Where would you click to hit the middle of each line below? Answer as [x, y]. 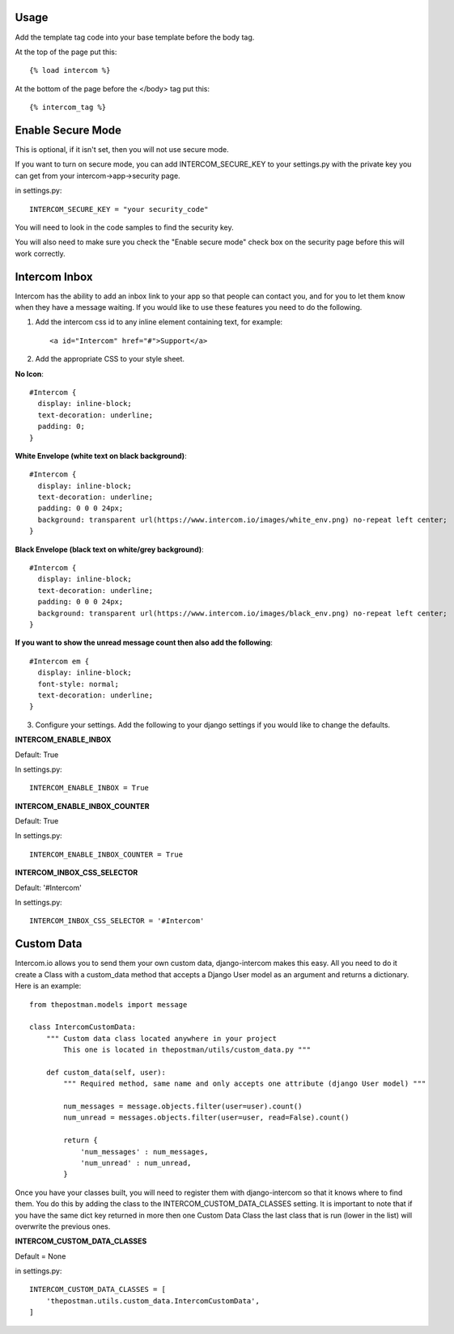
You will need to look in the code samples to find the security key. [124, 227]
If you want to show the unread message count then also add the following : [144, 642]
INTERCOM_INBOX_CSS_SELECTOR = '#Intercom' [117, 921]
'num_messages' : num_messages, [145, 1152]
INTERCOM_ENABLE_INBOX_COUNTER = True [106, 854]
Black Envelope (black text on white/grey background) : [109, 549]
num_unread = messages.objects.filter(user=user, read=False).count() [206, 1118]
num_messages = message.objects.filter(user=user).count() [183, 1107]
